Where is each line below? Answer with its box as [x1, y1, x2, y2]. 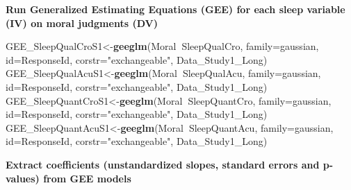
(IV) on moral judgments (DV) [6, 15, 158, 30]
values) [6, 171, 40, 185]
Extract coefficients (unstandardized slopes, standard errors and [6, 157, 320, 171]
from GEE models [43, 171, 131, 185]
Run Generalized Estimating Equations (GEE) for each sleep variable [6, 2, 345, 16]
